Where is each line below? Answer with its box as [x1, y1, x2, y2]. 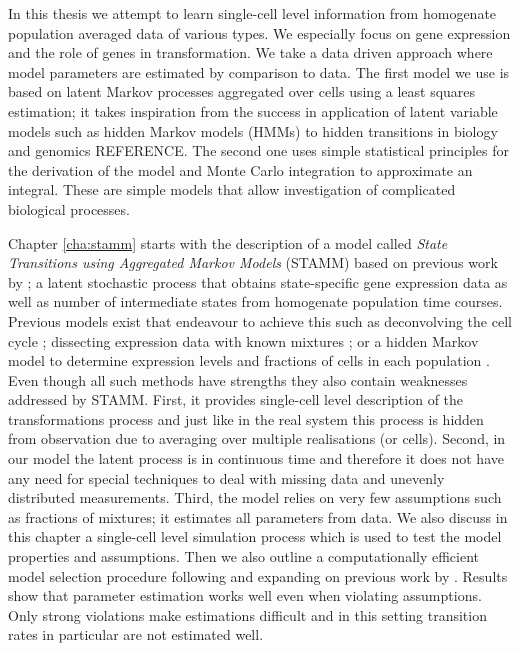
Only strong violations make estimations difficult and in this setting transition [8, 604, 487, 625]
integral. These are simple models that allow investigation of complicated [8, 179, 456, 200]
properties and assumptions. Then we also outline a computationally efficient [8, 546, 480, 567]
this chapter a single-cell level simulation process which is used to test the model [8, 526, 502, 547]
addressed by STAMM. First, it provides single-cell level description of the [8, 389, 464, 410]
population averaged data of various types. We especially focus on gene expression [8, 22, 511, 43]
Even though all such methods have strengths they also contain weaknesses [8, 369, 468, 390]
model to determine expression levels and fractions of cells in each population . [8, 350, 490, 371]
